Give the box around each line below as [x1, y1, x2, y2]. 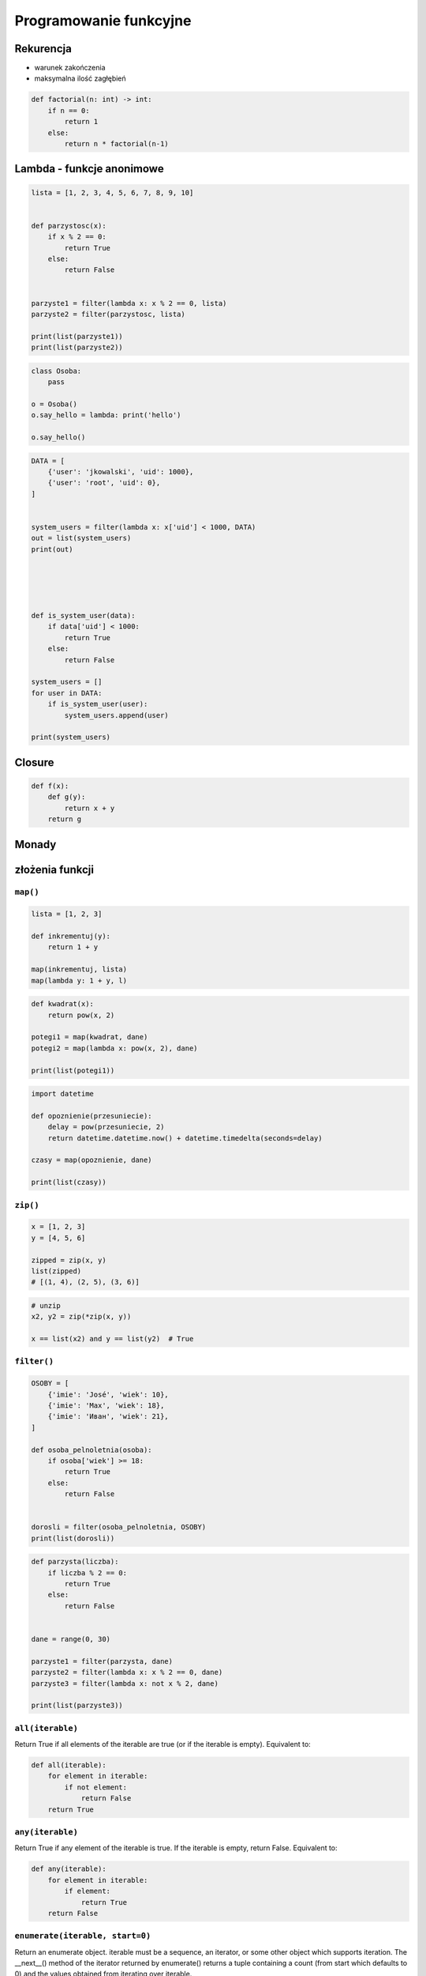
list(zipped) [31, 1266, 82, 1276]
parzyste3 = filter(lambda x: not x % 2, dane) [31, 1679, 219, 1688]
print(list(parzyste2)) [31, 343, 124, 352]
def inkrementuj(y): [31, 932, 110, 941]
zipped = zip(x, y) [31, 1255, 106, 1265]
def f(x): [31, 781, 69, 790]
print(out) [31, 545, 73, 553]
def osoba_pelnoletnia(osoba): [31, 1445, 153, 1454]
